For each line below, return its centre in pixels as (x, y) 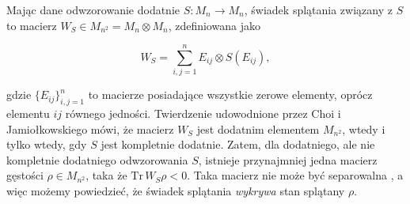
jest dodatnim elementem (258, 128)
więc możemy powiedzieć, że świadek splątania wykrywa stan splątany (176, 191)
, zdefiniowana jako (214, 25)
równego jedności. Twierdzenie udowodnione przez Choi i (203, 113)
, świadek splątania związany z (318, 9)
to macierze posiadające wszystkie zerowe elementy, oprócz (230, 94)
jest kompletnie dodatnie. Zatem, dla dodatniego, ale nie (238, 144)
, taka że (106, 175)
